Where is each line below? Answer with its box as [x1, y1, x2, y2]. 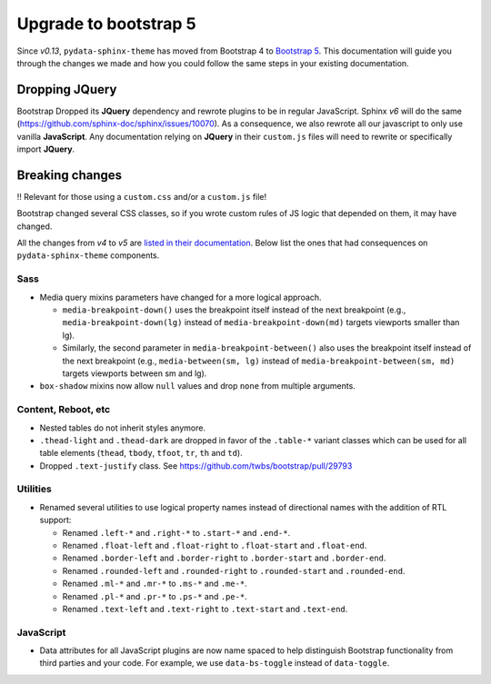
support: [39, 514, 72, 526]
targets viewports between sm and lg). [62, 368, 207, 379]
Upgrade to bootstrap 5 [16, 14, 196, 34]
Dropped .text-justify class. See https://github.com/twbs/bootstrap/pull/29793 [39, 460, 353, 471]
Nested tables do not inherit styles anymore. [39, 422, 206, 433]
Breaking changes [16, 167, 123, 183]
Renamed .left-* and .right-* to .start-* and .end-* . [62, 527, 291, 538]
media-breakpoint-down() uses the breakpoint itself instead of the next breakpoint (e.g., [62, 304, 406, 315]
